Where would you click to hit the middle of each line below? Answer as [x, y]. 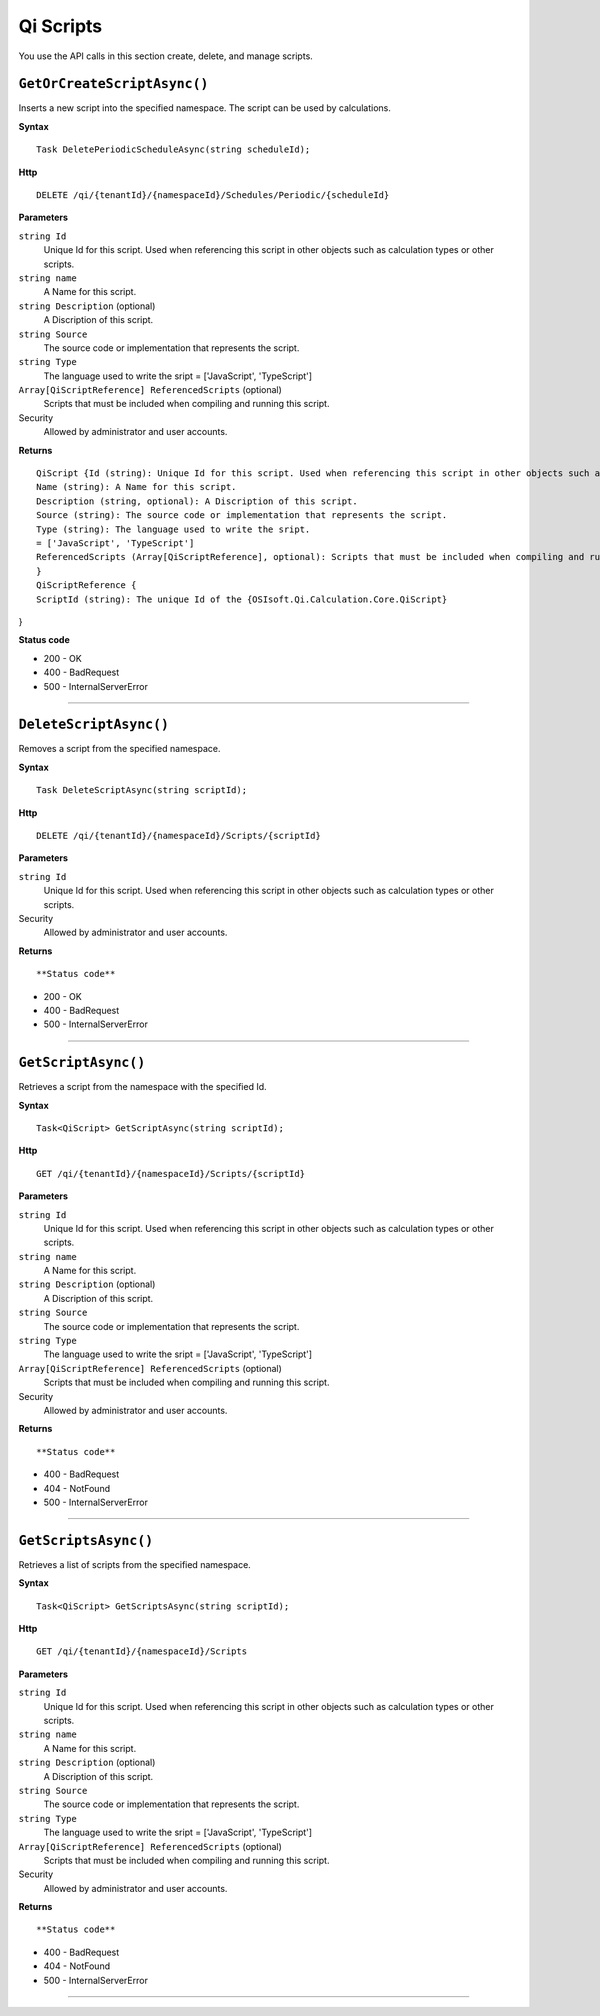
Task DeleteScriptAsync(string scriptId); [142, 790]
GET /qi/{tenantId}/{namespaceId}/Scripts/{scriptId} [170, 1173]
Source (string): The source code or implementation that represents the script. [242, 515]
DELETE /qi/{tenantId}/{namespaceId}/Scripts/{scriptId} [179, 835]
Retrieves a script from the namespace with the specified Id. [142, 1087]
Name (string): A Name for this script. [136, 487]
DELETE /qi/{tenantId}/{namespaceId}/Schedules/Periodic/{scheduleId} [213, 195]
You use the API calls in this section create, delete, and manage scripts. [166, 56]
